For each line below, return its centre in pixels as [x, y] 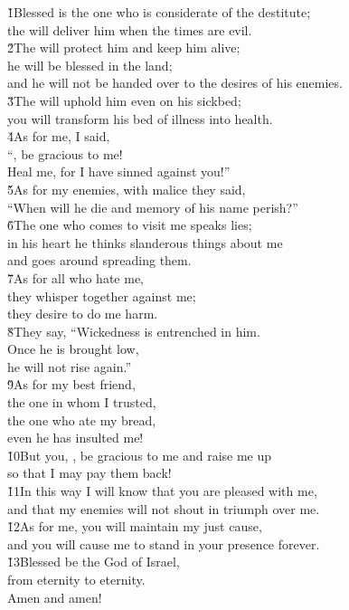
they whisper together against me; [102, 295]
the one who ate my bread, [82, 419]
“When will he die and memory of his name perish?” [153, 207]
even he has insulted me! [75, 438]
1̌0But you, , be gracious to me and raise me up [140, 455]
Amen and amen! [55, 597]
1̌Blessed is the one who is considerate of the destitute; [159, 12]
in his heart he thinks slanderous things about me [145, 242]
